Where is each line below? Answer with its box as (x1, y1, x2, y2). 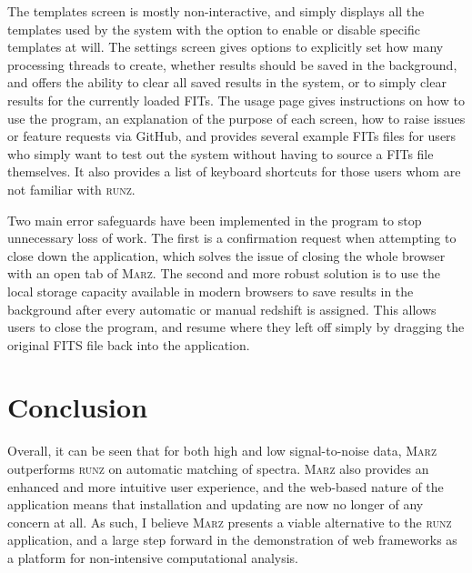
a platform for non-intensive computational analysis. (7, 548, 299, 567)
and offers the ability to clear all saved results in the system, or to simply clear (7, 73, 447, 92)
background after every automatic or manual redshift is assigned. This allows (7, 299, 437, 318)
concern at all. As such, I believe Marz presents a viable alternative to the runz (7, 512, 452, 531)
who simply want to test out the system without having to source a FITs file (7, 144, 434, 163)
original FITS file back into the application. (7, 335, 250, 354)
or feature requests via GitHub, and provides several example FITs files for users (7, 126, 457, 146)
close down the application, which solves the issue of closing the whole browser (7, 246, 446, 265)
